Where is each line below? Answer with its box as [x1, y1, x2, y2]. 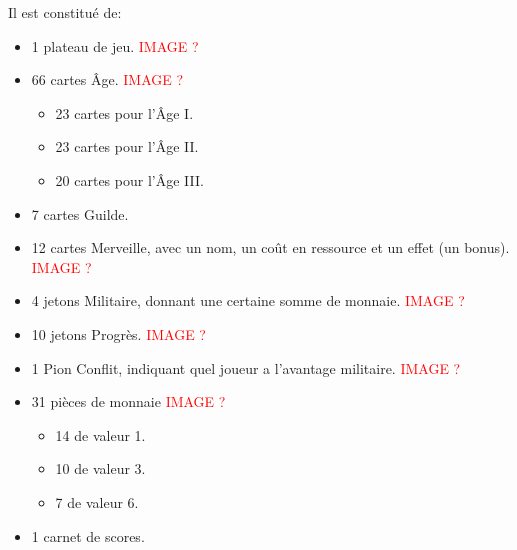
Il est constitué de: [8, 2, 122, 22]
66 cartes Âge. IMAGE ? [31, 69, 184, 90]
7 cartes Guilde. [31, 203, 129, 224]
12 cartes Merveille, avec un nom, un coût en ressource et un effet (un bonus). [31, 237, 510, 258]
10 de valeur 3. [55, 458, 146, 479]
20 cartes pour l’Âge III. [55, 169, 204, 190]
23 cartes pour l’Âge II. [55, 136, 199, 157]
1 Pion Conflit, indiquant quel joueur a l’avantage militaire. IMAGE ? [31, 357, 461, 378]
